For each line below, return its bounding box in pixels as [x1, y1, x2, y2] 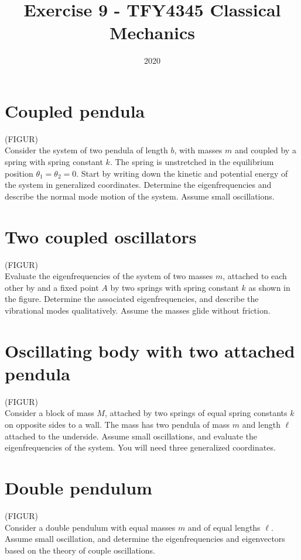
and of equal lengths [187, 521, 261, 533]
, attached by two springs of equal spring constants [104, 407, 288, 419]
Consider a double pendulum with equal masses [5, 521, 176, 533]
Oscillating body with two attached [5, 338, 295, 362]
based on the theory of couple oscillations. [5, 544, 155, 556]
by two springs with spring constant [110, 281, 239, 293]
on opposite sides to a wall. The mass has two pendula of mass [5, 418, 230, 430]
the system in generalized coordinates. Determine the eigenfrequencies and [5, 178, 272, 191]
